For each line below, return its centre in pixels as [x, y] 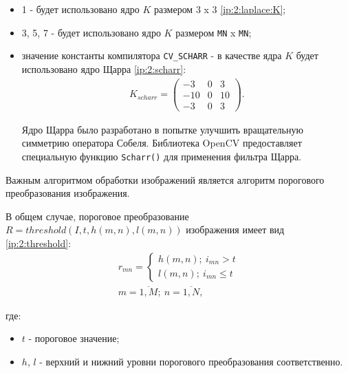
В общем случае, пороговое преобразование [97, 216]
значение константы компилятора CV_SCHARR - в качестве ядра [152, 55]
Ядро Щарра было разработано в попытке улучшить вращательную [162, 129]
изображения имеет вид [235, 230]
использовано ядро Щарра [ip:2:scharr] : [104, 68]
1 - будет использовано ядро [80, 9]
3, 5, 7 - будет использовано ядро [91, 32]
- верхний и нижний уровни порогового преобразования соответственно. [191, 361]
